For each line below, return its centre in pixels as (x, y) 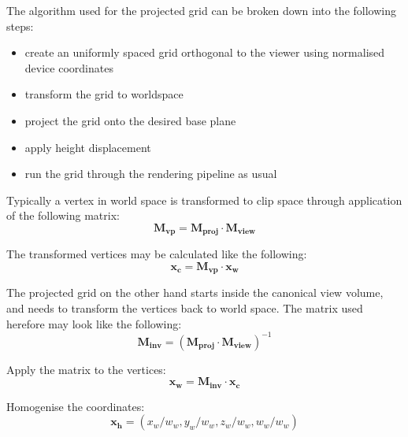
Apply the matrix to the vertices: (86, 369)
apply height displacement (88, 147)
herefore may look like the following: (94, 323)
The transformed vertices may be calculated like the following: (157, 254)
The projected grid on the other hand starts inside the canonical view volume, (195, 293)
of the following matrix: (63, 215)
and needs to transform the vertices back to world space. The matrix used (185, 308)
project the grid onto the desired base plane (130, 120)
